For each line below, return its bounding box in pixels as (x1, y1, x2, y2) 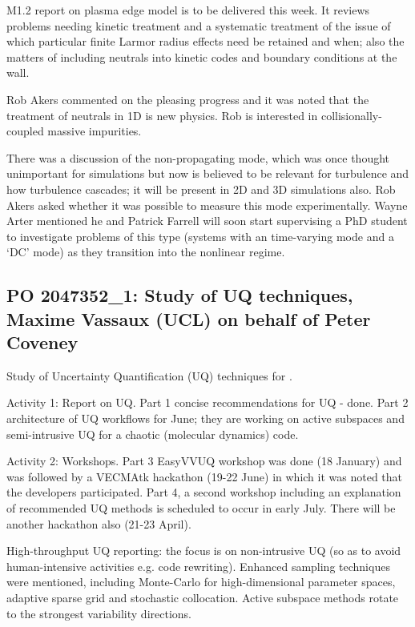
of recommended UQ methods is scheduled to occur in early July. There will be (6, 500, 396, 516)
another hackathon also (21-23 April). (6, 515, 191, 532)
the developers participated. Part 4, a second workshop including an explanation (6, 484, 401, 500)
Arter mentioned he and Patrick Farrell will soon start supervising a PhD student (6, 212, 408, 229)
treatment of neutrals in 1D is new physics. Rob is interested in (6, 107, 318, 123)
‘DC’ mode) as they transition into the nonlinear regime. (6, 243, 285, 260)
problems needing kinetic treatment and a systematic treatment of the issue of (6, 17, 391, 34)
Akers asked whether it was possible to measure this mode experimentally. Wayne (6, 196, 408, 213)
